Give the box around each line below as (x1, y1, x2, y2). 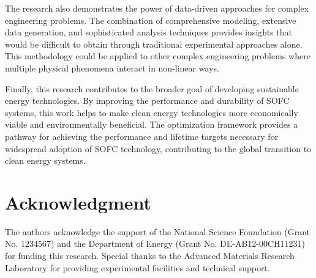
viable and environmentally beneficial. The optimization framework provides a (5, 118, 298, 131)
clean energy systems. (5, 154, 86, 167)
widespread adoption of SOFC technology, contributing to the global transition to (5, 142, 312, 155)
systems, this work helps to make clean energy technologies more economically (5, 106, 298, 119)
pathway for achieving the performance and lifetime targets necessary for (5, 130, 279, 142)
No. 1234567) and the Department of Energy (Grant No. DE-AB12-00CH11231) (5, 237, 306, 250)
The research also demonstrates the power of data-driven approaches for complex (5, 2, 309, 14)
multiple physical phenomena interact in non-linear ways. (5, 61, 219, 74)
